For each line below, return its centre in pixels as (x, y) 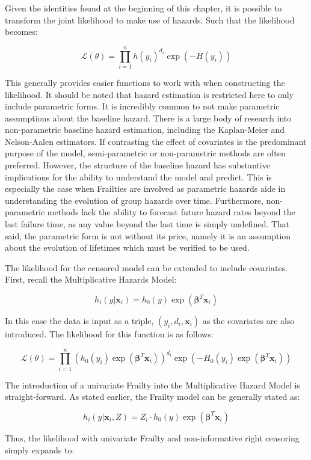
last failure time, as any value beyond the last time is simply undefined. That (147, 224)
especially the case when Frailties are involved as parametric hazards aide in (145, 189)
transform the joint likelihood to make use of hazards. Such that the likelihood (150, 20)
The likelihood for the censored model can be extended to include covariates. (146, 267)
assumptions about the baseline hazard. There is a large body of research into (148, 118)
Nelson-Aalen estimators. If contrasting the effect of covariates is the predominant (156, 141)
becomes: (21, 32)
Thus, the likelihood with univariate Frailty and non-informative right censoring (152, 437)
